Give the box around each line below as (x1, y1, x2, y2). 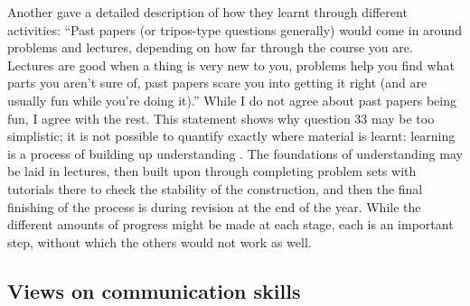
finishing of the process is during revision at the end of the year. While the (7, 197, 421, 216)
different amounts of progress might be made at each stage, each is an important (7, 215, 454, 234)
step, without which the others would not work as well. (7, 232, 312, 251)
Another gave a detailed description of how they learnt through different (7, 3, 408, 21)
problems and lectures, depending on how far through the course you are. (7, 38, 413, 57)
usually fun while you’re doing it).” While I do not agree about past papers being (7, 90, 457, 109)
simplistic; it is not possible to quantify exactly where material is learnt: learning (7, 126, 456, 145)
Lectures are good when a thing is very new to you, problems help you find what (7, 55, 455, 74)
